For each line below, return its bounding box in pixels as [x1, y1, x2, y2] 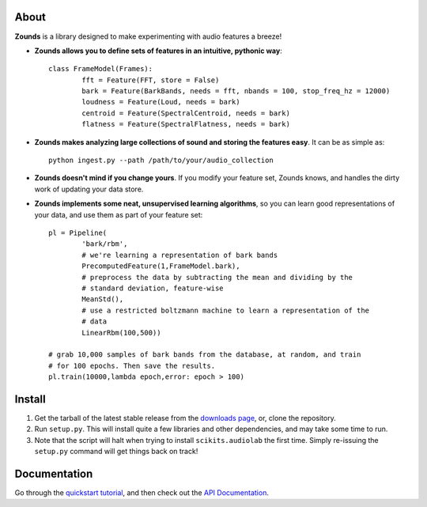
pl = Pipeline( [48, 228, 108, 237]
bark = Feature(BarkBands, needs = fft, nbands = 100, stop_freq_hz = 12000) [81, 87, 391, 96]
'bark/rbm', [81, 240, 128, 248]
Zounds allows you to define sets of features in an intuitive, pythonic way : [34, 46, 282, 55]
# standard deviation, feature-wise [81, 283, 225, 293]
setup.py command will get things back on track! [34, 447, 198, 456]
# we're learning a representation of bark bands [81, 250, 278, 259]
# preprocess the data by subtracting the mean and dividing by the [81, 273, 353, 282]
